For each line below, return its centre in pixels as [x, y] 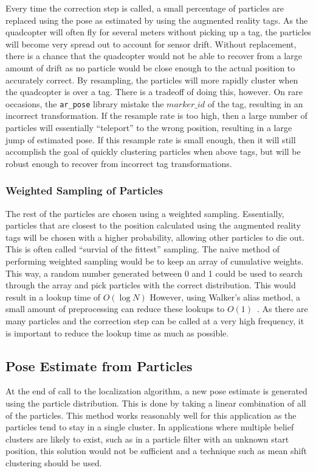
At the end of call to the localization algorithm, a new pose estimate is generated [156, 391]
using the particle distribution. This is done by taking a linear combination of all [156, 403]
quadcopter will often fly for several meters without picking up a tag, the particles [158, 32]
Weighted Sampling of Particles [84, 190]
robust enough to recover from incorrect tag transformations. [119, 163]
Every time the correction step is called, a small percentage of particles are [145, 8]
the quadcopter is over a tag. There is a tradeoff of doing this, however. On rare [154, 92]
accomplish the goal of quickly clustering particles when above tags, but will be [153, 151]
